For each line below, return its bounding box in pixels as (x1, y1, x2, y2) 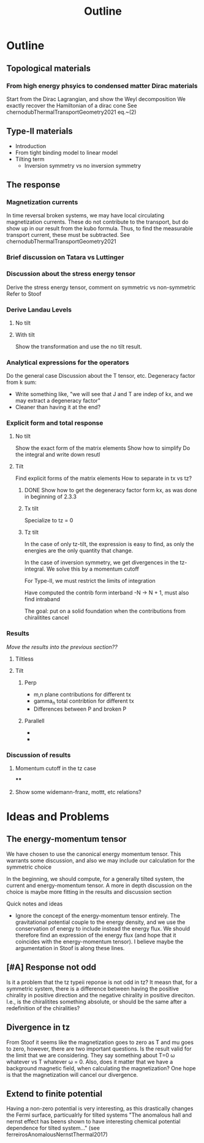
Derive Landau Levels (6, 305, 72, 313)
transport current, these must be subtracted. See (6, 231, 130, 239)
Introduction (15, 142, 47, 149)
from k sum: (6, 378, 37, 386)
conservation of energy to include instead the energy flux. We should (15, 924, 191, 932)
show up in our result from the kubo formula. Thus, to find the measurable (6, 225, 193, 232)
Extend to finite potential (6, 1089, 103, 1099)
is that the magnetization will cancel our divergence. (6, 1071, 138, 1078)
